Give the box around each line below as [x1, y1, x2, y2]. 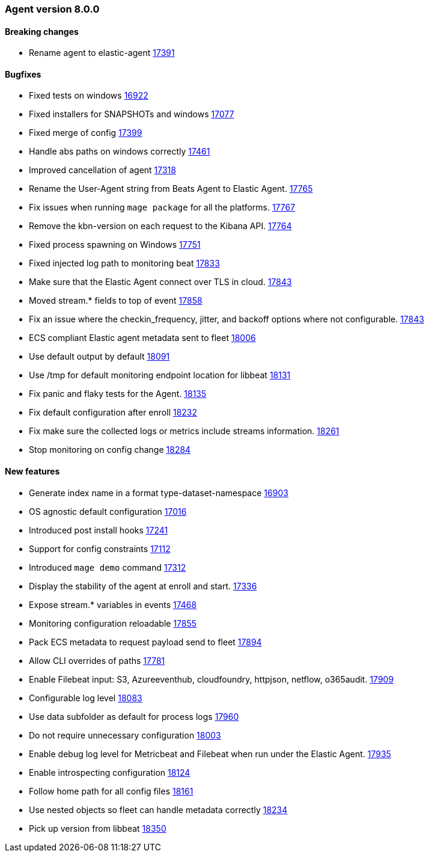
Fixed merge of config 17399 [29, 127, 142, 138]
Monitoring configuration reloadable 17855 [29, 618, 197, 628]
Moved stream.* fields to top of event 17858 [29, 295, 202, 306]
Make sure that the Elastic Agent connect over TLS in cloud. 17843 [29, 277, 292, 287]
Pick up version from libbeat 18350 [29, 823, 166, 834]
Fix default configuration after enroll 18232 [29, 407, 198, 418]
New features [5, 466, 60, 477]
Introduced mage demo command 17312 [29, 562, 186, 573]
